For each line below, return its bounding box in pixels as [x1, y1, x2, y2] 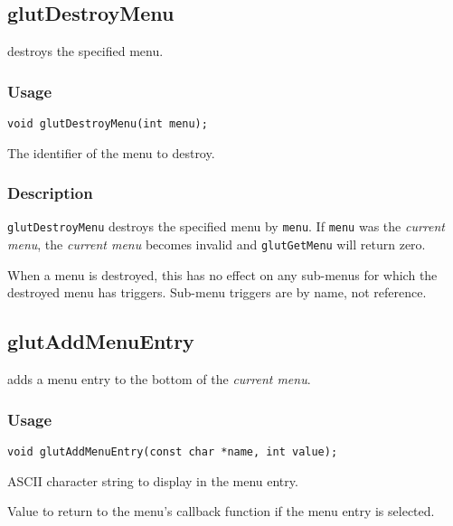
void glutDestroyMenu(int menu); [7, 117, 208, 131]
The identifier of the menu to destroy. [7, 143, 215, 162]
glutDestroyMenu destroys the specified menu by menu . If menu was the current [7, 217, 445, 236]
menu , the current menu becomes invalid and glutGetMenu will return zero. [7, 235, 426, 254]
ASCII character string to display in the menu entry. [7, 471, 298, 490]
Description [7, 182, 93, 204]
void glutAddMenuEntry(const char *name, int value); [7, 446, 338, 458]
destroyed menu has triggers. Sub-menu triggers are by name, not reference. [7, 283, 427, 302]
